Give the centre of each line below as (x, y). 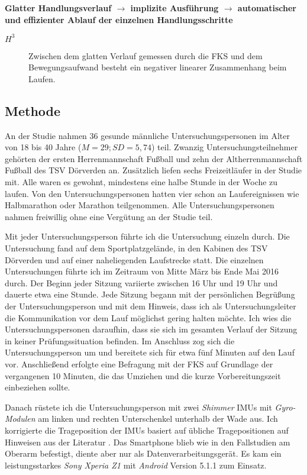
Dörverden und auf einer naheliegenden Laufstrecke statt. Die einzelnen (134, 259)
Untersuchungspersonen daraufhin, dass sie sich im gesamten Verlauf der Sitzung (151, 329)
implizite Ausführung (174, 8)
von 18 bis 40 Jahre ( (43, 147)
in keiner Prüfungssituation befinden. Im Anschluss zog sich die (120, 340)
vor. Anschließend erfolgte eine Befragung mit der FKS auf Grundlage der (139, 363)
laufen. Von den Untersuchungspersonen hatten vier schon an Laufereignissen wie (152, 193)
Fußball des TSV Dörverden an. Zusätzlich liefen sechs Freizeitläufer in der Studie (153, 170)
